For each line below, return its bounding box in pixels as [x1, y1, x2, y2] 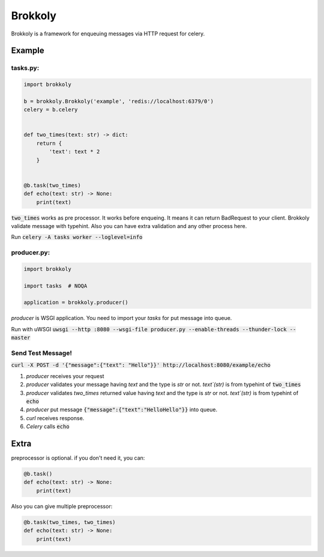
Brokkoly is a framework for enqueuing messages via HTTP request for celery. [11, 30, 205, 37]
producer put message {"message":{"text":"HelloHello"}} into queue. [26, 406, 218, 414]
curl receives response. [26, 414, 85, 421]
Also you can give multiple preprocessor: [11, 502, 113, 510]
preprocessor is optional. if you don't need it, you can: [11, 454, 145, 462]
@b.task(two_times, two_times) [23, 519, 116, 525]
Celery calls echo [26, 423, 70, 430]
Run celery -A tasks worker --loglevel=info [11, 233, 143, 241]
